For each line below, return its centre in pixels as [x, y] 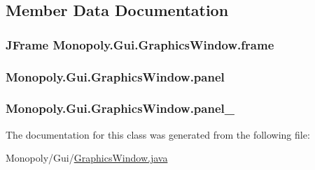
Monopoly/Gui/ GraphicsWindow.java [87, 158]
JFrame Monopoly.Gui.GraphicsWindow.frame [140, 44]
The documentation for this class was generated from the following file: [158, 134]
